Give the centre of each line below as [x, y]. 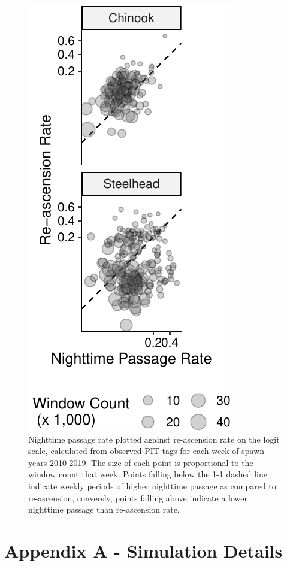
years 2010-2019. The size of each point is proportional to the [141, 462]
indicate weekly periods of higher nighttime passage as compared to [152, 485]
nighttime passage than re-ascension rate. [104, 509]
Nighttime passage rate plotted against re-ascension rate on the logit [154, 439]
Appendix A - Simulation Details [143, 550]
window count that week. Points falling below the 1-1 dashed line [148, 474]
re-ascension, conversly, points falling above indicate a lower [138, 497]
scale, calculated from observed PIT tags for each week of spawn [146, 451]
